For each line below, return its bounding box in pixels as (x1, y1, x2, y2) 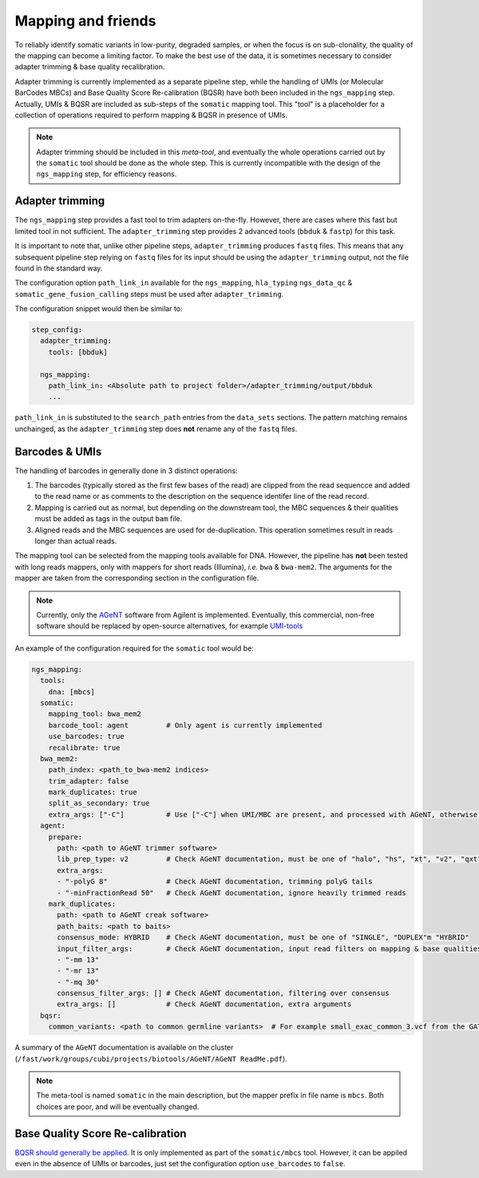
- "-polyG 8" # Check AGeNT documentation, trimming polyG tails (57, 877, 373, 886)
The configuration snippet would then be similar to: (14, 304, 183, 314)
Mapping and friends (14, 12, 156, 30)
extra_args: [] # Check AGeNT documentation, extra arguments (57, 1000, 352, 1009)
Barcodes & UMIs (14, 445, 102, 458)
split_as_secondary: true (48, 799, 150, 808)
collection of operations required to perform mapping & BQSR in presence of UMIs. (14, 110, 287, 120)
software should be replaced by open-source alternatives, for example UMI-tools (36, 621, 303, 631)
